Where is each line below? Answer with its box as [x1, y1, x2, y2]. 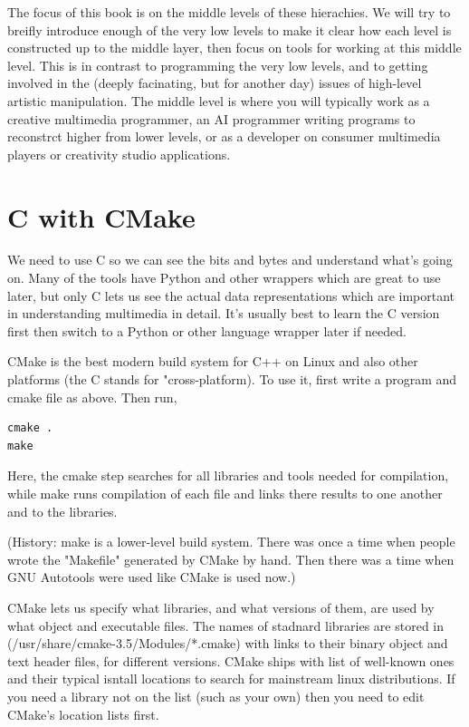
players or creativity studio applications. [7, 144, 231, 163]
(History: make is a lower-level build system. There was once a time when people [7, 532, 455, 551]
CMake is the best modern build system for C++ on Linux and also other [7, 352, 418, 371]
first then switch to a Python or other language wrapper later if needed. [7, 321, 407, 340]
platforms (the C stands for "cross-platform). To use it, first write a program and [7, 370, 457, 389]
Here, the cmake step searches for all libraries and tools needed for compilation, [7, 466, 449, 485]
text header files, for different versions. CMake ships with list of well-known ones [7, 651, 455, 670]
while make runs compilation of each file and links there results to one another [7, 484, 443, 502]
